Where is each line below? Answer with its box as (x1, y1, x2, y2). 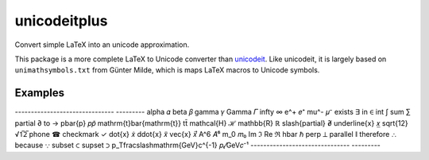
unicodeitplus (14, 12, 108, 29)
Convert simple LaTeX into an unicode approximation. (14, 40, 190, 49)
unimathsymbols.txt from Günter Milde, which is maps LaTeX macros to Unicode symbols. (14, 65, 320, 75)
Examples (14, 86, 65, 100)
